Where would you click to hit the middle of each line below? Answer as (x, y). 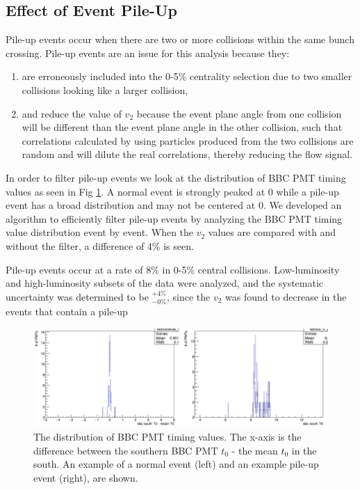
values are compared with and (272, 232)
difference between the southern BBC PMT (126, 450)
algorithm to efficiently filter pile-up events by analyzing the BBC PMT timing (174, 218)
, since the (189, 296)
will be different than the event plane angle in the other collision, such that (182, 127)
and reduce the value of (72, 113)
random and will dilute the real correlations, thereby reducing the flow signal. (187, 154)
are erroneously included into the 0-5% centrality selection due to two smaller (187, 76)
